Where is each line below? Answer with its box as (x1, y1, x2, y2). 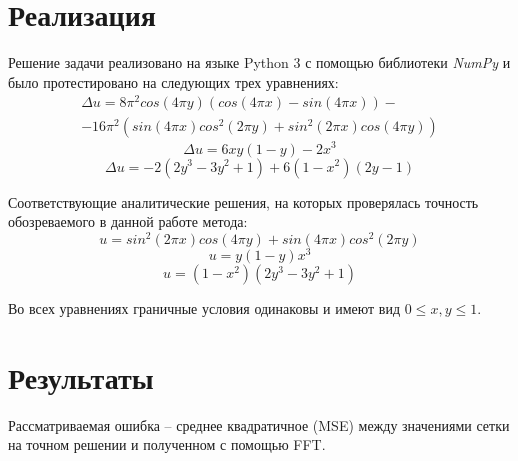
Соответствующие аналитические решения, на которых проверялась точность (8, 191, 479, 212)
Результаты (8, 356, 154, 397)
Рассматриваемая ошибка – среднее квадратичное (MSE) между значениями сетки (8, 414, 510, 435)
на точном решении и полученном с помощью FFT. (8, 434, 326, 455)
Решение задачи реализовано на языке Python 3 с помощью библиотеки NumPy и (8, 52, 511, 73)
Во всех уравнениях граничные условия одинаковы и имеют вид (8, 297, 401, 318)
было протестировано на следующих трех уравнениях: (8, 71, 339, 92)
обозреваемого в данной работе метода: (8, 211, 248, 232)
